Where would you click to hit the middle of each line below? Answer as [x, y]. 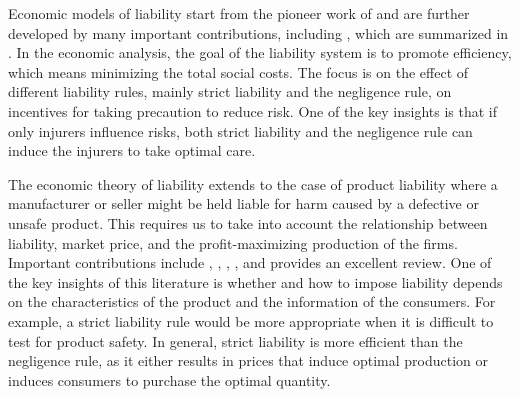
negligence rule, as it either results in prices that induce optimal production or [248, 360]
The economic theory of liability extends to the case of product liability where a [253, 183]
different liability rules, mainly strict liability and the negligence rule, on [230, 91]
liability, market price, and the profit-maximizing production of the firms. [233, 242]
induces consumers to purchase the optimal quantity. [169, 379]
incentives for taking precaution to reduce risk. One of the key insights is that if [252, 110]
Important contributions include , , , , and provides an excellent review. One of [250, 262]
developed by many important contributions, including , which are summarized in [258, 32]
